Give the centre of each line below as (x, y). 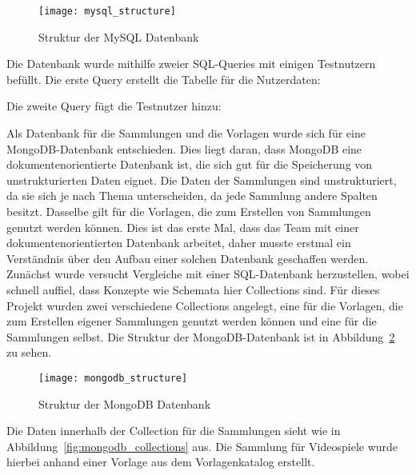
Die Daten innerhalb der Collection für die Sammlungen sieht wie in (174, 431)
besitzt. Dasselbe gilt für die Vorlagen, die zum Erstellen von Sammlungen (189, 211)
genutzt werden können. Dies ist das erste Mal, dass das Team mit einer (183, 227)
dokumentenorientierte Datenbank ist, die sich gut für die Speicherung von (190, 164)
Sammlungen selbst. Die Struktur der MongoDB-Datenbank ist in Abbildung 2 (201, 336)
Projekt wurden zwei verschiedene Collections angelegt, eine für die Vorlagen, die (205, 305)
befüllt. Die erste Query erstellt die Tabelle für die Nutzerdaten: (164, 79)
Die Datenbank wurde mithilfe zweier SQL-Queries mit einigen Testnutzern (191, 64)
